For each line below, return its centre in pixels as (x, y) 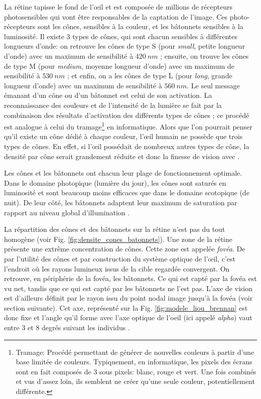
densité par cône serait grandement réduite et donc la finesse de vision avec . (122, 156)
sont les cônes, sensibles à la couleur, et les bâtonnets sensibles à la (141, 26)
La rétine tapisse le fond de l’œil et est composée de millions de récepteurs (118, 7)
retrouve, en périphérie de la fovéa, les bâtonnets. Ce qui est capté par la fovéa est (130, 278)
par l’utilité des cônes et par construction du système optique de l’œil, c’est (120, 258)
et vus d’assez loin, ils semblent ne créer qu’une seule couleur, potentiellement (135, 381)
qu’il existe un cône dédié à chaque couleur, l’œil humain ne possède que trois (123, 136)
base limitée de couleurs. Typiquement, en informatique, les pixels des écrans (134, 362)
